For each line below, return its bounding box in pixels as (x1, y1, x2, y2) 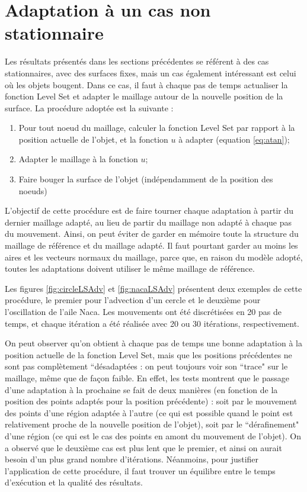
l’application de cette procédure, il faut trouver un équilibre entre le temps (5, 464, 276, 477)
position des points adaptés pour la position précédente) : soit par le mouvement (5, 395, 298, 407)
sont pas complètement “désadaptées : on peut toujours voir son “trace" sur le (5, 360, 288, 372)
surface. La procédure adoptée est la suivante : (5, 101, 174, 114)
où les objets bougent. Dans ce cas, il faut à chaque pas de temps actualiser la (5, 78, 288, 91)
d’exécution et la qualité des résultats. (5, 476, 143, 488)
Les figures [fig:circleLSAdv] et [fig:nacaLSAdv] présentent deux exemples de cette (5, 282, 302, 294)
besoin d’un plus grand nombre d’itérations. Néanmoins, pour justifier (5, 453, 259, 465)
